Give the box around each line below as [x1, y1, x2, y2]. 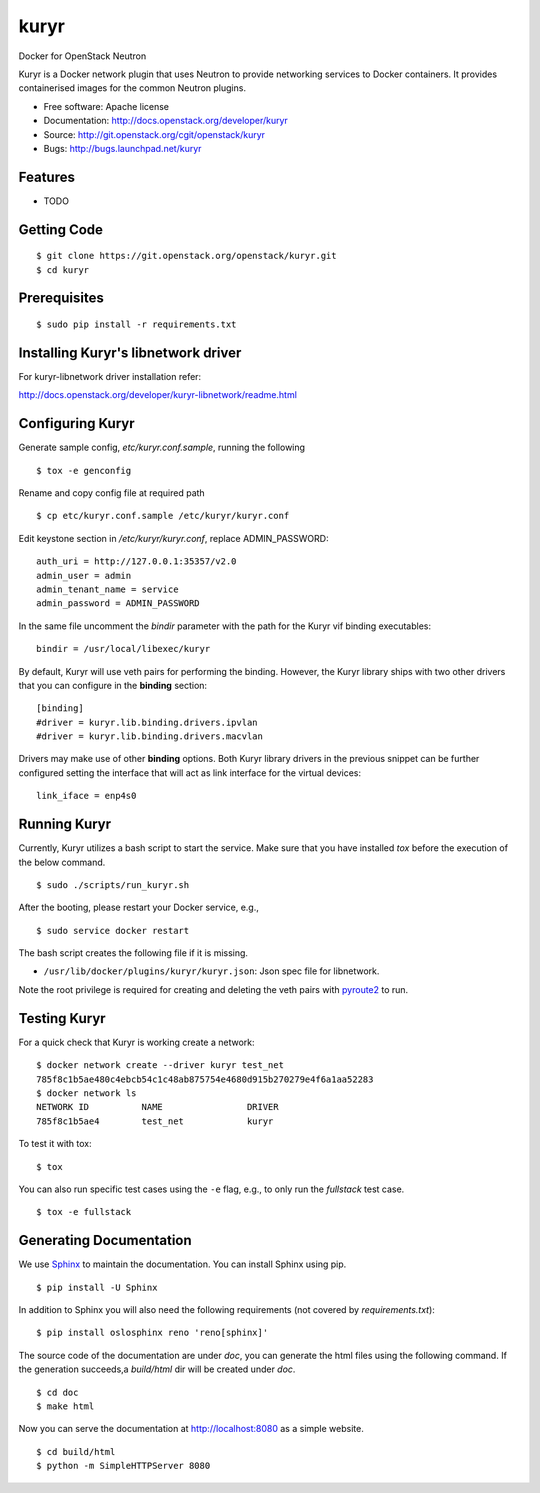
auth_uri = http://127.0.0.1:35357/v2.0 [36, 556, 237, 567]
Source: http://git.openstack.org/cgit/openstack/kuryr [43, 128, 265, 140]
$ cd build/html [36, 1446, 116, 1457]
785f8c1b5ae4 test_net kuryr [36, 1115, 274, 1127]
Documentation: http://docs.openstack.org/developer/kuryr [43, 115, 289, 127]
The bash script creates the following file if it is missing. [18, 947, 249, 959]
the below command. [18, 856, 106, 868]
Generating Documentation [18, 1232, 192, 1249]
